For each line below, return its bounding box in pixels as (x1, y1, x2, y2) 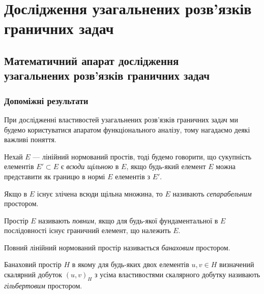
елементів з (115, 171, 150, 181)
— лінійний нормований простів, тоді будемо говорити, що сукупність (33, 151, 252, 161)
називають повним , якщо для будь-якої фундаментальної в (38, 215, 218, 225)
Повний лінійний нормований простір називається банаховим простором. (4, 242, 230, 252)
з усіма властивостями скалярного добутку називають (94, 269, 260, 280)
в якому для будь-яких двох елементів (72, 259, 189, 270)
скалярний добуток (4, 269, 63, 280)
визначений (219, 259, 254, 270)
